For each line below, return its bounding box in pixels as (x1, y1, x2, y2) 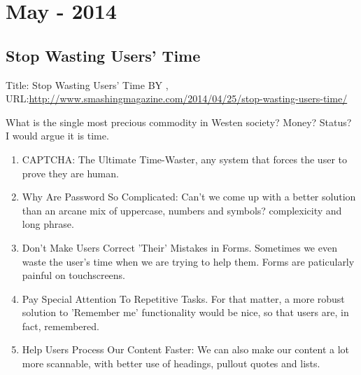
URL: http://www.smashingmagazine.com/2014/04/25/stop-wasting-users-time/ (6, 91, 348, 106)
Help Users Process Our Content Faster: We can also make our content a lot (22, 342, 350, 357)
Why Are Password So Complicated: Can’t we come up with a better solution (22, 189, 356, 204)
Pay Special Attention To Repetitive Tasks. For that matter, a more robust (22, 291, 345, 306)
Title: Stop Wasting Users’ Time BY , (6, 77, 169, 92)
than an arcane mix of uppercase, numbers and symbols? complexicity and (22, 203, 342, 217)
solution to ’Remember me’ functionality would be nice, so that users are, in (22, 305, 349, 320)
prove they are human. (22, 165, 119, 180)
